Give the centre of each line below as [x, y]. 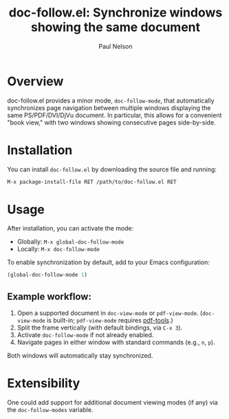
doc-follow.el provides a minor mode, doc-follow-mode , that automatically [111, 100]
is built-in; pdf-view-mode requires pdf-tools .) [110, 321]
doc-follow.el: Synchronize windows [116, 13]
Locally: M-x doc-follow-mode [58, 249]
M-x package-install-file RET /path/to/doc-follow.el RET [92, 182]
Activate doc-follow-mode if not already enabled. [85, 335]
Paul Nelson [116, 46]
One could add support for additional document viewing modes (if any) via [112, 402]
